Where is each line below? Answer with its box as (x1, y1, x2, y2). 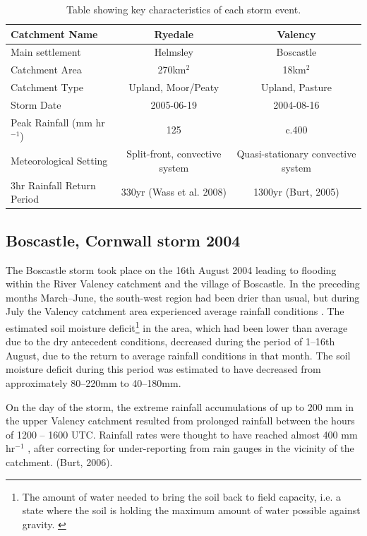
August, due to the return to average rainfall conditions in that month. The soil (6, 347, 351, 362)
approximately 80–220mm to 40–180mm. (6, 375, 181, 390)
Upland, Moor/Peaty (128, 80, 219, 95)
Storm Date (11, 97, 61, 112)
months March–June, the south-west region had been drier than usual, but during (6, 290, 360, 304)
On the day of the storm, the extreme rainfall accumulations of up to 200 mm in (6, 399, 354, 414)
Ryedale (154, 26, 194, 41)
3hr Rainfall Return (11, 177, 96, 192)
